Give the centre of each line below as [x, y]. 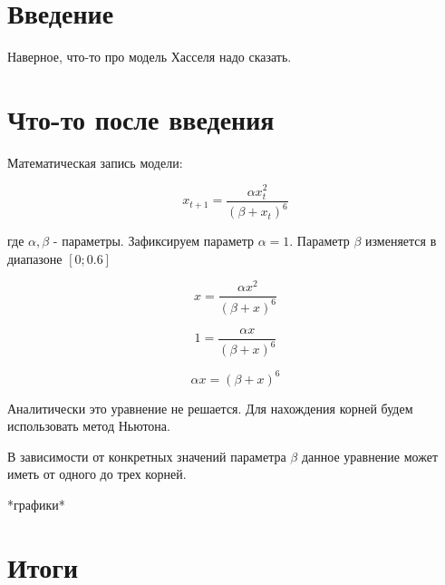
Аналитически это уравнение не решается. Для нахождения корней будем [210, 408]
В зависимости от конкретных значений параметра [147, 456]
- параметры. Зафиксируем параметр [154, 241]
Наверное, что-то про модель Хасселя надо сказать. [150, 57]
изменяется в [401, 241]
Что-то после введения [141, 118]
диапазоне [35, 258]
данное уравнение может [370, 456]
